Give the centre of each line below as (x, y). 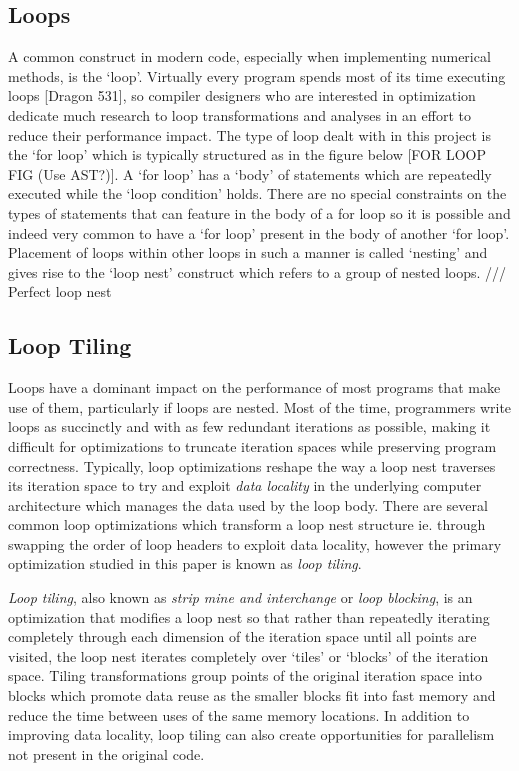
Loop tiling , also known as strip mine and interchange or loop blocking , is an (240, 597)
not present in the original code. (106, 753)
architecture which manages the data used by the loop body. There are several (248, 504)
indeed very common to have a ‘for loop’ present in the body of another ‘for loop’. (259, 232)
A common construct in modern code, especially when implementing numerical (249, 56)
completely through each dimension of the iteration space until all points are (242, 636)
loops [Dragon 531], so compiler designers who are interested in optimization (242, 95)
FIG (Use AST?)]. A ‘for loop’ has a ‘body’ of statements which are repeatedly (250, 173)
